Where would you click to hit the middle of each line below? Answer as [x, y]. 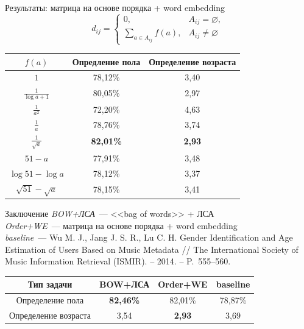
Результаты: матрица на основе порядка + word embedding [115, 7]
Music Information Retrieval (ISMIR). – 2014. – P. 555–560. [118, 261]
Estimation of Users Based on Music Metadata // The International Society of [152, 249]
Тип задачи [50, 284]
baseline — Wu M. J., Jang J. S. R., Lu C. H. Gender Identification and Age [149, 237]
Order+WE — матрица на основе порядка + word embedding [121, 225]
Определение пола [50, 300]
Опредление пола [106, 61]
